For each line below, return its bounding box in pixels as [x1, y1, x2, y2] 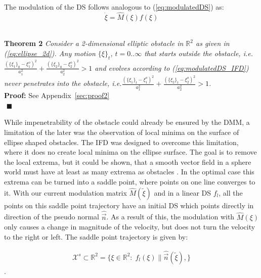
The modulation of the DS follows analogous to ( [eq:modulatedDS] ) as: [4, 2, 224, 12]
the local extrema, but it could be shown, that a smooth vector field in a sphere [4, 156, 251, 167]
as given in [195, 38, 230, 49]
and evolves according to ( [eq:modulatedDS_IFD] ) [95, 62, 249, 73]
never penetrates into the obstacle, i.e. [4, 78, 122, 88]
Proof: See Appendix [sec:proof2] [4, 90, 110, 101]
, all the [219, 187, 243, 198]
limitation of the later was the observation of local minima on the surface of [4, 127, 239, 137]
